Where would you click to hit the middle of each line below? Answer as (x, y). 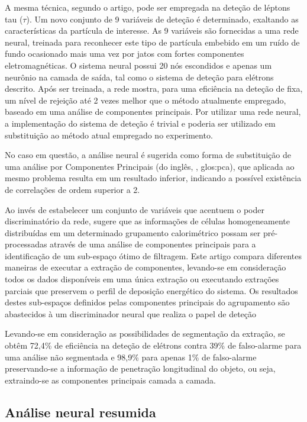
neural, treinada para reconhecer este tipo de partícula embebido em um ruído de (152, 42)
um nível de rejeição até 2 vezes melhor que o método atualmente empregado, (146, 100)
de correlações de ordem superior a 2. (72, 189)
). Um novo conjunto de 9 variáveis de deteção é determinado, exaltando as (162, 19)
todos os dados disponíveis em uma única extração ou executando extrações (142, 279)
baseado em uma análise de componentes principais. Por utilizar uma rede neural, (153, 112)
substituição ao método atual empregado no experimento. (109, 135)
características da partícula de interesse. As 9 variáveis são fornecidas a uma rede (152, 30)
